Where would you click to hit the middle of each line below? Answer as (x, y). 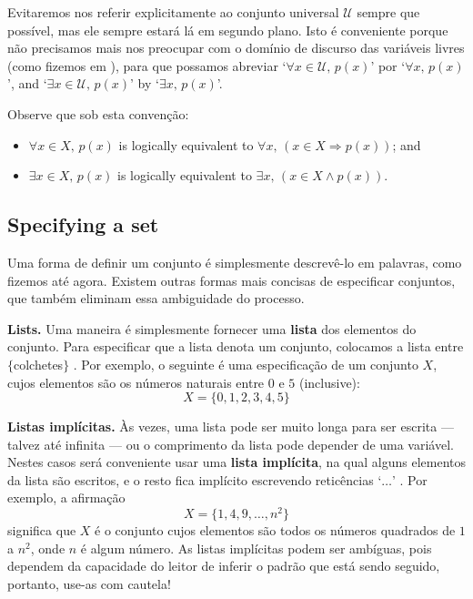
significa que (42, 530)
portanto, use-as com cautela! (89, 583)
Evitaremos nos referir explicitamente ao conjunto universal (173, 12)
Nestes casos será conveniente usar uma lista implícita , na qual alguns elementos (236, 462)
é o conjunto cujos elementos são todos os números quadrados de (275, 530)
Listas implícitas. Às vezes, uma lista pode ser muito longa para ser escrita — (231, 426)
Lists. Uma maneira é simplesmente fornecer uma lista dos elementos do (212, 328)
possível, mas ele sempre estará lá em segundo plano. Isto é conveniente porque (228, 30)
